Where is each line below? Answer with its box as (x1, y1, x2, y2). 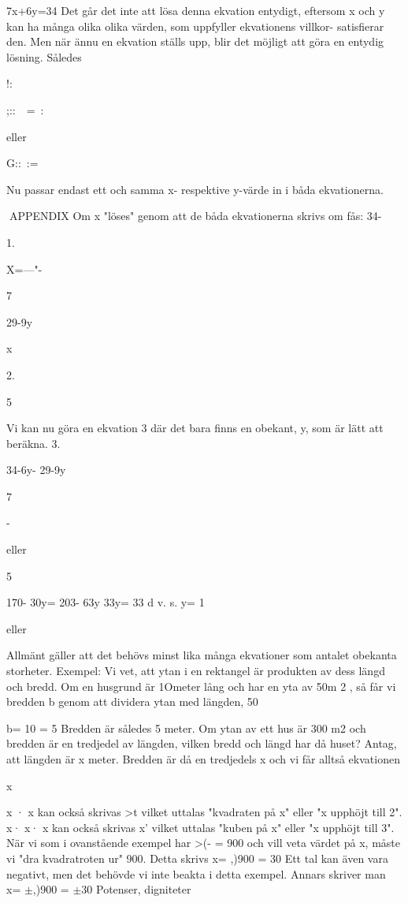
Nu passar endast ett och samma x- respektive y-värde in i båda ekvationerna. (6, 181, 384, 197)
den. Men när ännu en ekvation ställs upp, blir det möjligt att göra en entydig (6, 33, 384, 50)
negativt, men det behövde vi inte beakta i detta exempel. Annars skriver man (6, 865, 386, 882)
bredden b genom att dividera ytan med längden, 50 (6, 693, 258, 710)
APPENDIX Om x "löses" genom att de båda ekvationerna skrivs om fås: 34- (9, 207, 382, 224)
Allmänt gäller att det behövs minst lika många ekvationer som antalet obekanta (6, 647, 397, 663)
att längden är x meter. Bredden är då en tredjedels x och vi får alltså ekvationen (6, 751, 400, 767)
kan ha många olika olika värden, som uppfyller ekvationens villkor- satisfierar (6, 17, 384, 34)
